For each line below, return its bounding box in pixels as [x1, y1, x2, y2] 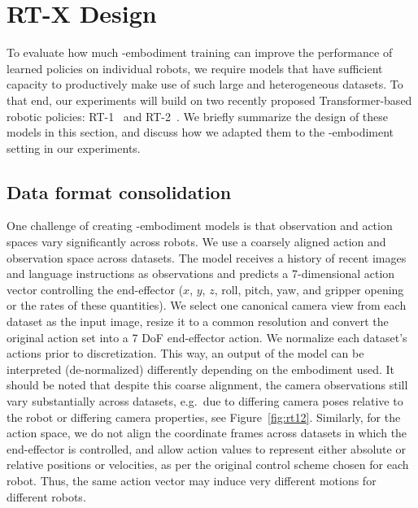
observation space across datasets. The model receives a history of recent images [7, 249, 407, 266]
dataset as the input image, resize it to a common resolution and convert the [7, 313, 389, 330]
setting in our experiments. [7, 139, 141, 156]
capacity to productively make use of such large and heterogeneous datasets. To [7, 76, 403, 93]
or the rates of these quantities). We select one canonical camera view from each [7, 297, 407, 314]
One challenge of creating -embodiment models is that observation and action [7, 217, 393, 234]
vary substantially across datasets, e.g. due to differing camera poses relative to [7, 393, 403, 410]
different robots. [7, 488, 86, 505]
